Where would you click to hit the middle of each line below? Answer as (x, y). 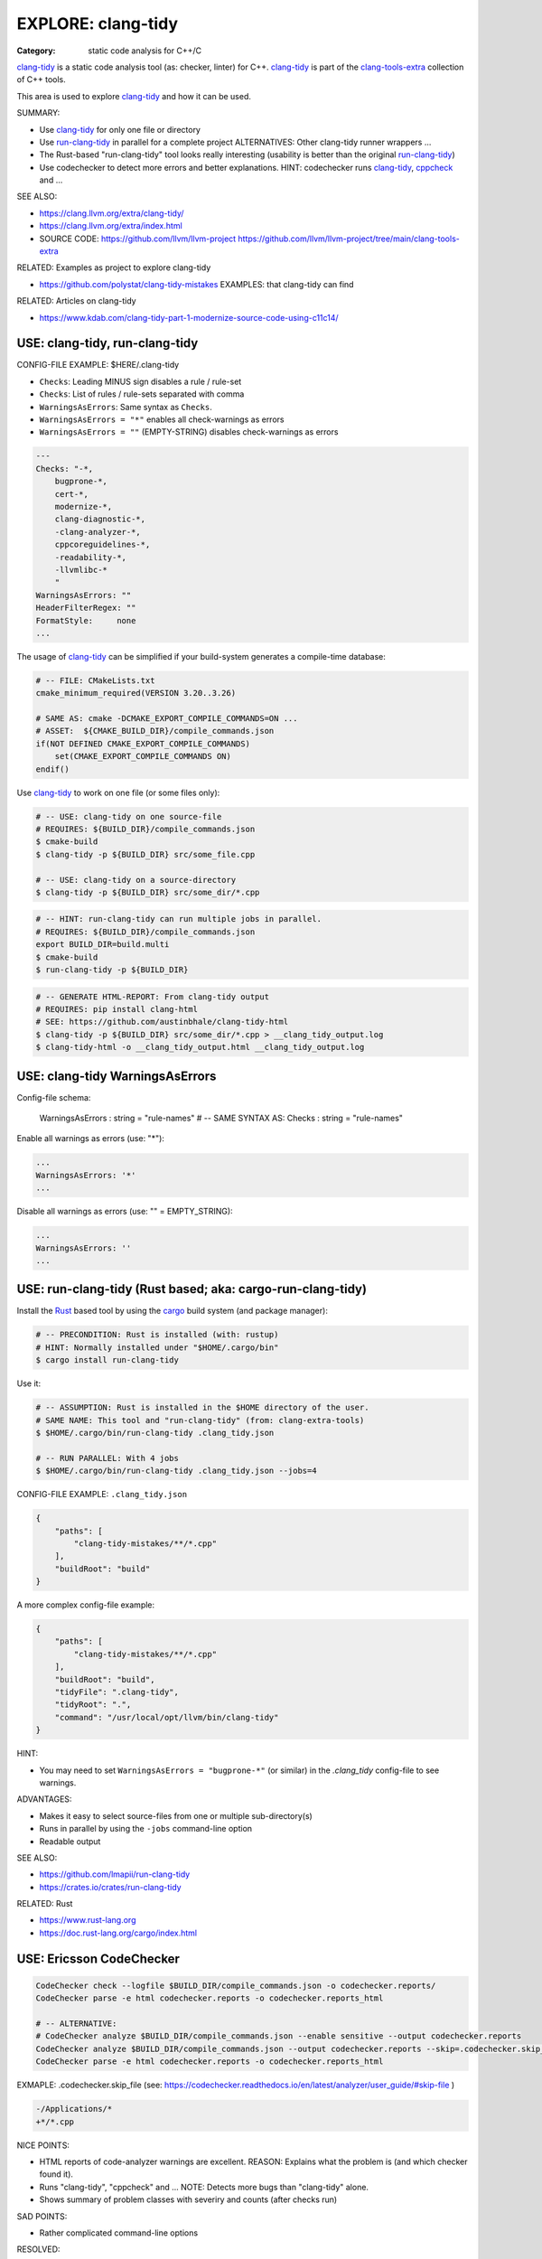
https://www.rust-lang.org (88, 1920)
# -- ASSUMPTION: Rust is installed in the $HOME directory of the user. (202, 1408)
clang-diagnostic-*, (100, 519)
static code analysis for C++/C (145, 51)
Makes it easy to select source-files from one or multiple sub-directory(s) (176, 1815)
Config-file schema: (54, 1097)
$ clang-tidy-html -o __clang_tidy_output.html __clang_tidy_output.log (200, 1047)
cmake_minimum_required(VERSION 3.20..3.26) (136, 693)
